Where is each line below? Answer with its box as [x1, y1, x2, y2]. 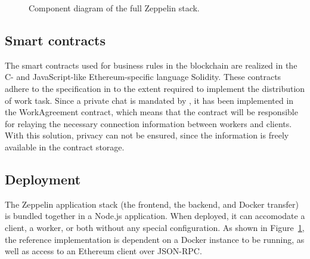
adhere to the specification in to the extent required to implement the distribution [5, 82, 305, 94]
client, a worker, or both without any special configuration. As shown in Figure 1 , [5, 221, 305, 233]
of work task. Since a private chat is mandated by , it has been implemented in [5, 94, 294, 106]
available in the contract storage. [5, 140, 125, 153]
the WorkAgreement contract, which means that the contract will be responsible [5, 106, 298, 118]
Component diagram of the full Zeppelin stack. [29, 2, 200, 14]
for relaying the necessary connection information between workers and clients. [5, 117, 292, 129]
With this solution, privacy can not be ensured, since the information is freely [5, 129, 289, 141]
